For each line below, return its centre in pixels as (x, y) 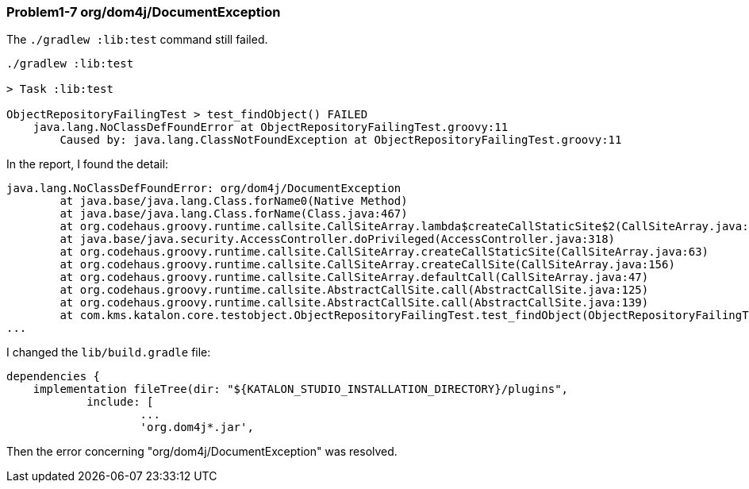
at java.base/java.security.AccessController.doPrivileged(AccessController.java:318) (338, 239)
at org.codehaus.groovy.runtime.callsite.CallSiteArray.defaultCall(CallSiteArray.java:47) (354, 277)
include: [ (120, 402)
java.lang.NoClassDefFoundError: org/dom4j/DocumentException (204, 189)
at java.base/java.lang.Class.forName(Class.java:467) (234, 214)
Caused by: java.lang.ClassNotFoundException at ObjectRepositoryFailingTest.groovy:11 (341, 140)
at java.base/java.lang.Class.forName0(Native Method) (234, 201)
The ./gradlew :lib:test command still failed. (137, 40)
